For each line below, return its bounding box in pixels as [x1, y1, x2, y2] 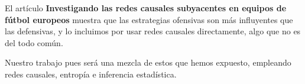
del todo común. [5, 36, 63, 49]
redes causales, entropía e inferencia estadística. [5, 67, 177, 80]
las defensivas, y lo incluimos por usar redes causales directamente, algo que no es [5, 25, 301, 37]
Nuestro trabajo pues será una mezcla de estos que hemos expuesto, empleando [5, 56, 291, 69]
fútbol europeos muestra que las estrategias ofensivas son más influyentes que [5, 13, 293, 25]
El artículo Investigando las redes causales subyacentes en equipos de [5, 2, 287, 14]
